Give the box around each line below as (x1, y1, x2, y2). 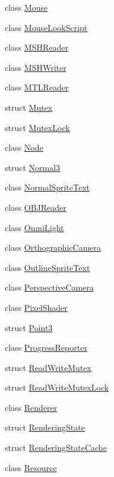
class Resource (5, 461, 57, 473)
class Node (5, 141, 43, 154)
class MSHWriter (5, 61, 66, 73)
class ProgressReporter (5, 341, 87, 354)
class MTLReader (5, 81, 69, 93)
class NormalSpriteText (5, 181, 90, 194)
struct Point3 (5, 321, 53, 333)
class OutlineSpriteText (5, 261, 90, 273)
